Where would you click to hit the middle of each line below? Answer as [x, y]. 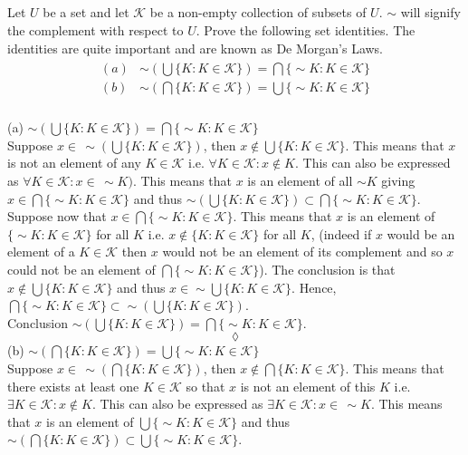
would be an [421, 233]
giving [398, 181]
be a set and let [86, 12]
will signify [430, 12]
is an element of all [300, 181]
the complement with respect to [96, 29]
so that [205, 386]
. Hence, [314, 287]
